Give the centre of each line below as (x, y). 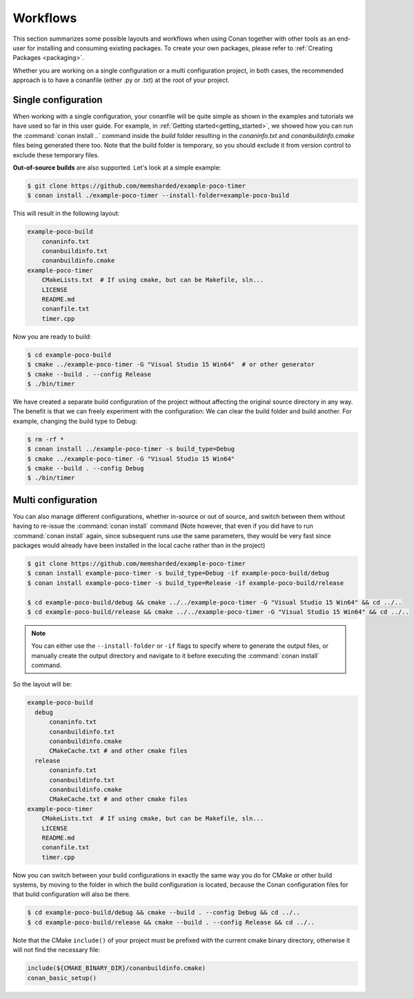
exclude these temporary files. (56, 155)
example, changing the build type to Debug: (75, 421)
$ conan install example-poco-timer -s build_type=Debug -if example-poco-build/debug (178, 573)
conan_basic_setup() (62, 978)
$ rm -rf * (46, 439)
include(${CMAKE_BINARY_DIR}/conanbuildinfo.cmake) (117, 968)
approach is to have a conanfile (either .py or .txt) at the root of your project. (121, 80)
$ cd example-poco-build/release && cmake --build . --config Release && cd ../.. (171, 922)
